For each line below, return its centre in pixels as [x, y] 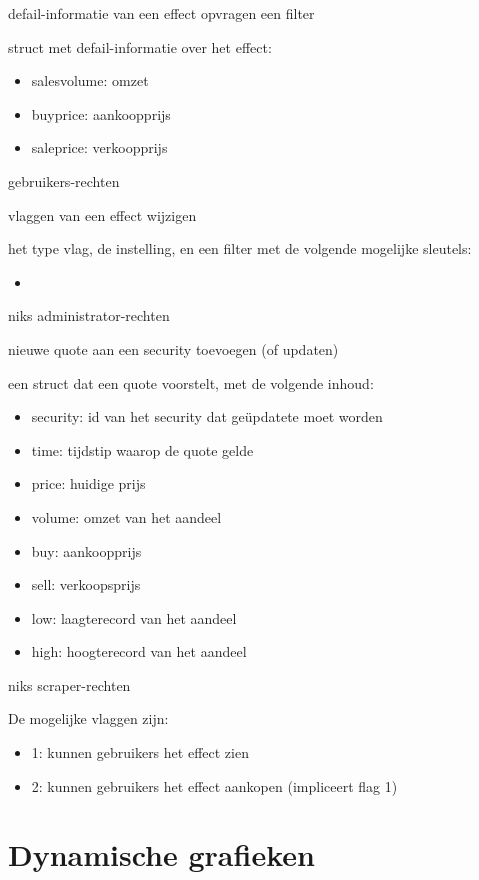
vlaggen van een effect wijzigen [102, 214]
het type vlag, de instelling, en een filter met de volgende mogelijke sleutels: [240, 248]
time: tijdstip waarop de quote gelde [142, 449]
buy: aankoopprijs [86, 550]
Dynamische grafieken [161, 854]
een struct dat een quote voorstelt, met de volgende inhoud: [191, 382]
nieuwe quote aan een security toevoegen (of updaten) [173, 348]
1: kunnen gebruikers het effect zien [140, 752]
